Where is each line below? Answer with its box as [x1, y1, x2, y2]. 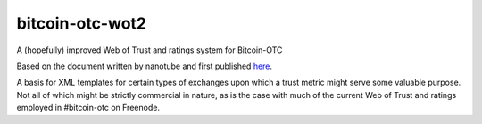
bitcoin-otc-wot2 [16, 13, 147, 33]
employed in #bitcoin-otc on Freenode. [16, 103, 161, 113]
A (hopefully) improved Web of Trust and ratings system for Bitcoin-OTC [16, 45, 283, 55]
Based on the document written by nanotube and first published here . [16, 61, 272, 71]
